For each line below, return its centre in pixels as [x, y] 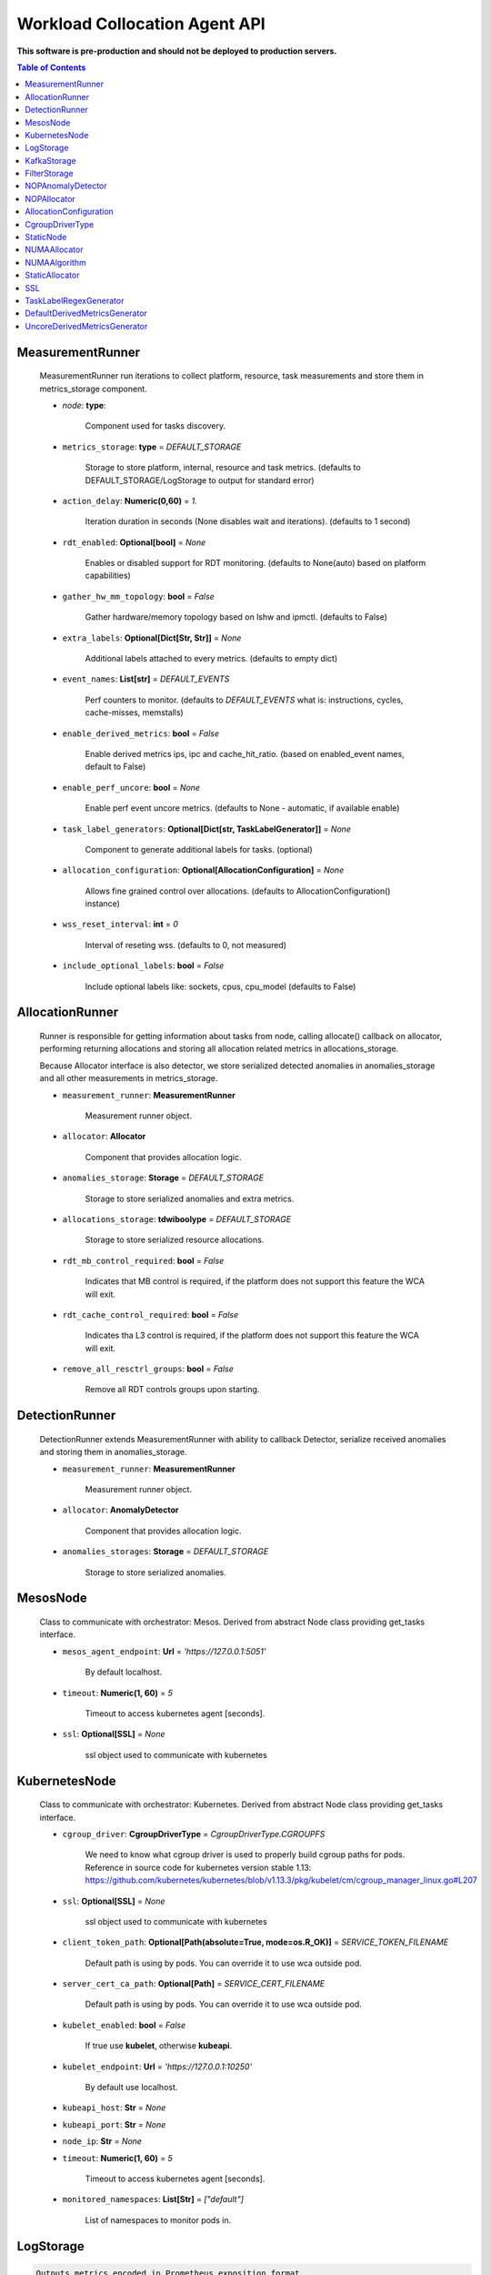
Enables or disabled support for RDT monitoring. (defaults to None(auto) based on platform [256, 563]
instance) [102, 904]
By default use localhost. [131, 2088]
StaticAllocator [52, 275]
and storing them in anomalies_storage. [113, 1452]
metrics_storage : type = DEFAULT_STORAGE [152, 447]
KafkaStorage [50, 160]
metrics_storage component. [93, 389]
